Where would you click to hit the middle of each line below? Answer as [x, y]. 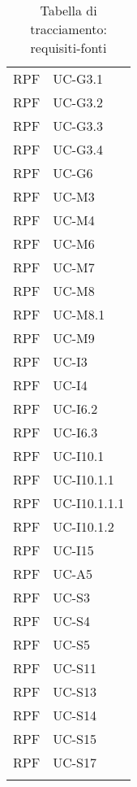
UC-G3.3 [78, 126]
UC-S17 [75, 762]
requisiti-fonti [68, 48]
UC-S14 [75, 715]
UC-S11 [75, 668]
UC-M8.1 [79, 314]
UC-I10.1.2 [83, 526]
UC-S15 [75, 739]
